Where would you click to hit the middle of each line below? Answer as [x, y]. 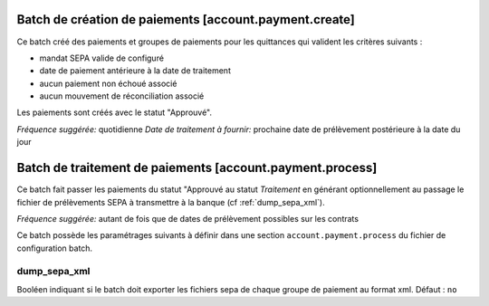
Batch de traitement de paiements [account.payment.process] [197, 168]
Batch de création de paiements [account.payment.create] [186, 19]
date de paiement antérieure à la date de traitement [135, 71]
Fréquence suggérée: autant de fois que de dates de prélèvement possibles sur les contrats [188, 218]
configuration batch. [55, 248]
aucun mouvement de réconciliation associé [122, 96]
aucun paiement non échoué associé [108, 83]
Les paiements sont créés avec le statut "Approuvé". [115, 112]
